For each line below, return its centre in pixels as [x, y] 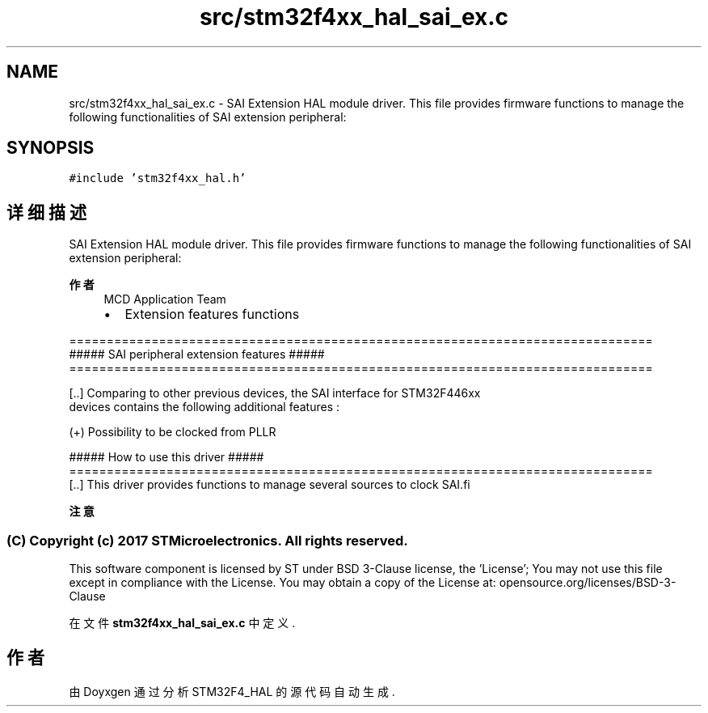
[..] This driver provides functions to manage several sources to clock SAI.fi [270, 485]
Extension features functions [212, 314]
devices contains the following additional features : [204, 407]
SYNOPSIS [51, 148]
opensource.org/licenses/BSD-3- [588, 583]
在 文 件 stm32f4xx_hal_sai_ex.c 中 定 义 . [182, 623]
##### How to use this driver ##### [166, 457]
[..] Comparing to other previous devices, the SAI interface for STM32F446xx [275, 393]
